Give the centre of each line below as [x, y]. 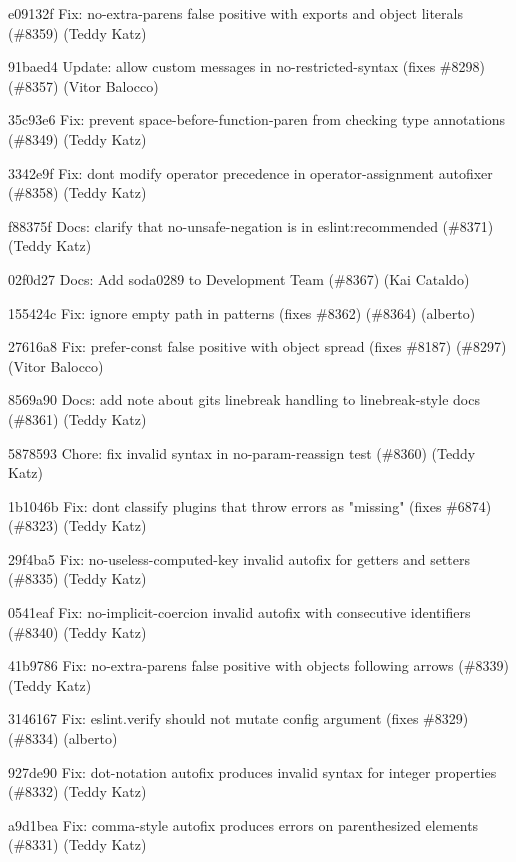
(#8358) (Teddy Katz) [77, 192]
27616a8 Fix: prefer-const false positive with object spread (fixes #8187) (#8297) [257, 346]
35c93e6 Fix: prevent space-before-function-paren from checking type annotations [257, 119]
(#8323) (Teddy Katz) [77, 525]
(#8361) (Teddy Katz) [77, 418]
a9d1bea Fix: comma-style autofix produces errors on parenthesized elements [243, 824]
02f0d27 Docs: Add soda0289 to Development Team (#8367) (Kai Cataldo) [239, 278]
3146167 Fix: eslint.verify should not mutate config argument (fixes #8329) [238, 718]
